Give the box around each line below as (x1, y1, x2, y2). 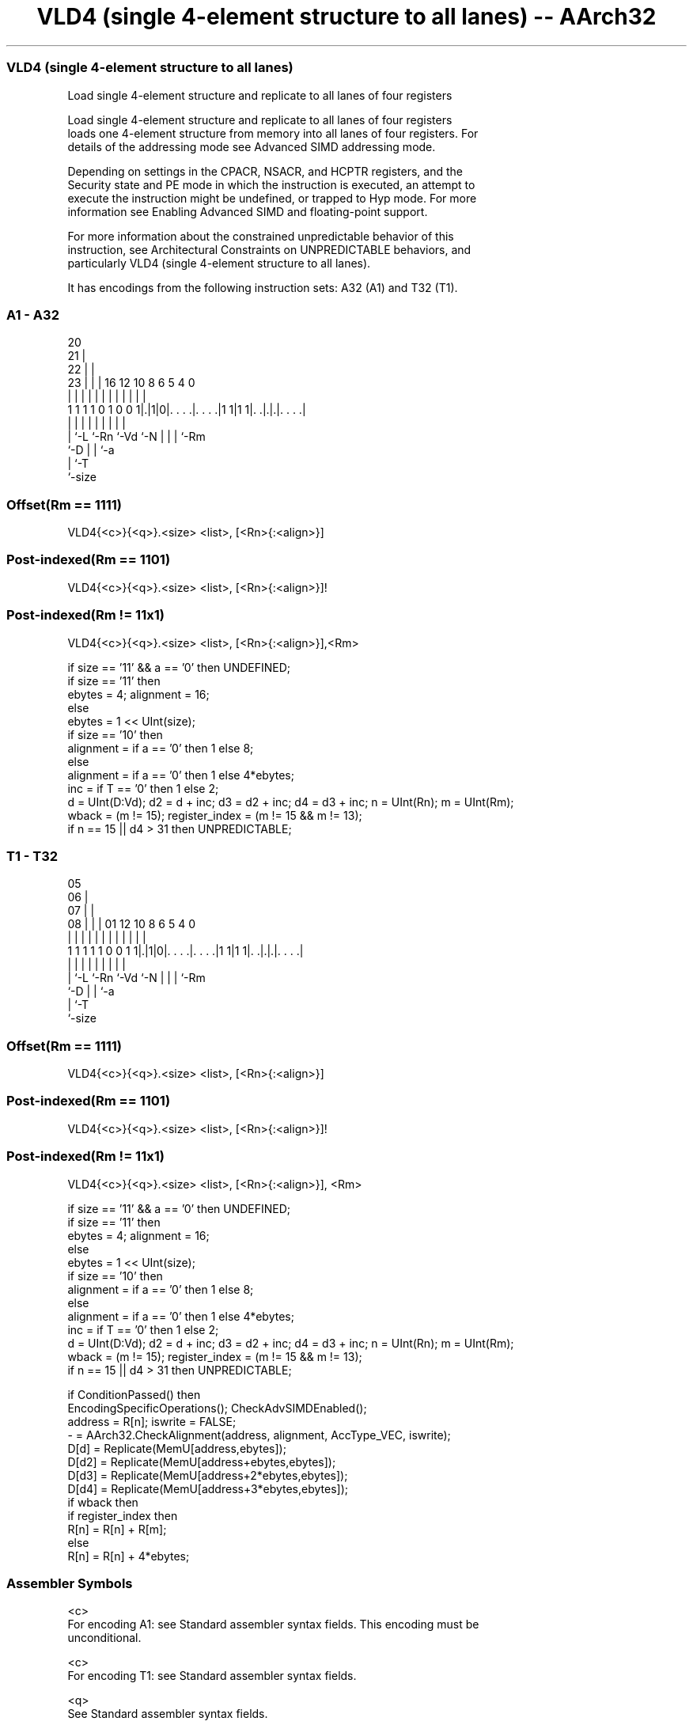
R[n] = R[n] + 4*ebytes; (67, 1549, 190, 1563)
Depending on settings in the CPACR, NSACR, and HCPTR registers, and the (67, 164, 463, 178)
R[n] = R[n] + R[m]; (67, 1522, 167, 1536)
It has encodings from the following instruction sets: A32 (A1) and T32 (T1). (67, 280, 458, 294)
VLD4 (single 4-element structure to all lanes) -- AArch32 (36, 3, 657, 30)
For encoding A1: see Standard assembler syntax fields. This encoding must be (67, 1617, 479, 1632)
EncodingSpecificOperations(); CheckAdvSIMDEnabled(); (67, 1401, 367, 1415)
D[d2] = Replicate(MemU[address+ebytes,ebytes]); (67, 1454, 336, 1469)
